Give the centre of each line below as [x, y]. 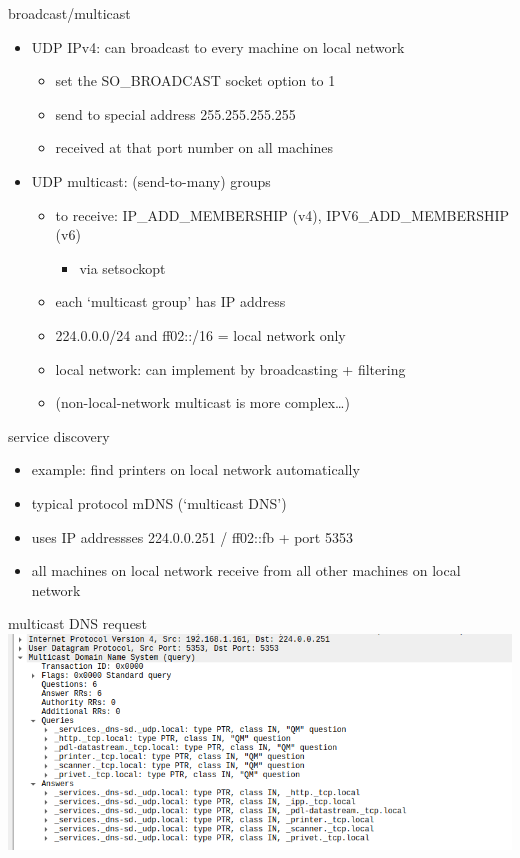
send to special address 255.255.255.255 [175, 113]
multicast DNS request [77, 623]
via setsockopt [122, 267]
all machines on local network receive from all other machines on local [246, 570]
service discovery [59, 435]
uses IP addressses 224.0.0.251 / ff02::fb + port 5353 [192, 536]
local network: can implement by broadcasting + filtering [230, 368]
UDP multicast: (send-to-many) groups [151, 180]
